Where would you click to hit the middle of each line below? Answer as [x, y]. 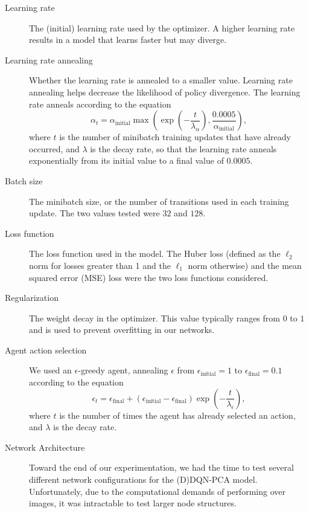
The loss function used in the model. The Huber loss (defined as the [155, 253]
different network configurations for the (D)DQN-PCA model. [143, 479]
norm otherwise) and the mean [245, 265]
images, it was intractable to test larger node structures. [133, 503]
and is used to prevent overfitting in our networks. [122, 330]
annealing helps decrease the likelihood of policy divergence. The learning [165, 92]
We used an [50, 370]
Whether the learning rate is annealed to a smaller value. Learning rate [161, 80]
